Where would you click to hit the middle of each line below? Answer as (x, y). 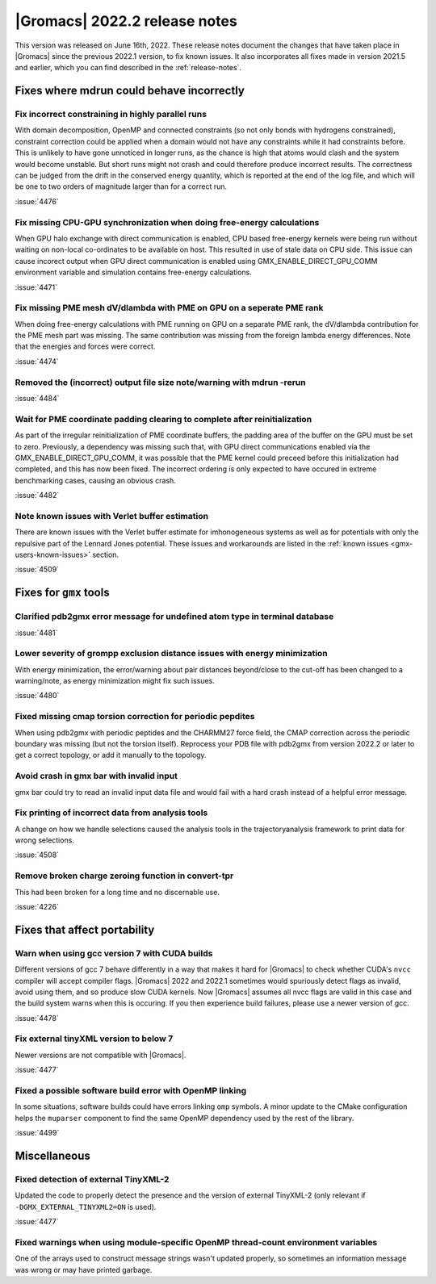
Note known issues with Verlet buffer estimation (112, 516)
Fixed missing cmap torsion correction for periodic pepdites (135, 717)
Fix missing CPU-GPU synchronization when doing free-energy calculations (167, 222)
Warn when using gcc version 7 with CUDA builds (114, 953)
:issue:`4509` (37, 570)
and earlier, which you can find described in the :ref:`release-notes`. (128, 68)
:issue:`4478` (37, 1018)
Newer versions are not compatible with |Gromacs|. (101, 1055)
